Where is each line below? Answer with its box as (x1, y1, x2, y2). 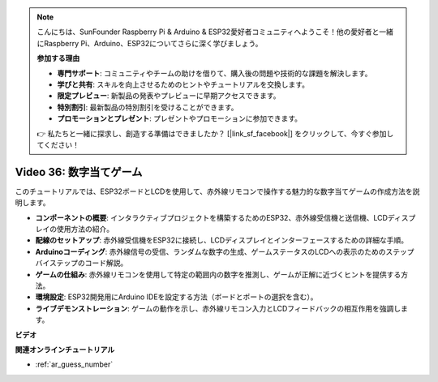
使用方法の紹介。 (56, 224, 114, 234)
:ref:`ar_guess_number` (35, 359, 114, 369)
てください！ (36, 139, 80, 149)
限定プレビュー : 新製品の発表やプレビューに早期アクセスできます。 (57, 91, 281, 101)
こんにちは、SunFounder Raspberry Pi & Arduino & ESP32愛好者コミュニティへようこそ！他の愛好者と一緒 (36, 27, 393, 36)
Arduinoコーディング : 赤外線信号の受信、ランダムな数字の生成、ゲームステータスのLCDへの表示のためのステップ (35, 247, 414, 256)
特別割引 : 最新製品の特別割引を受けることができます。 (57, 102, 238, 112)
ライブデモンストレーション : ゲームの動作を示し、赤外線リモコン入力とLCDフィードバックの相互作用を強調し (35, 303, 401, 313)
